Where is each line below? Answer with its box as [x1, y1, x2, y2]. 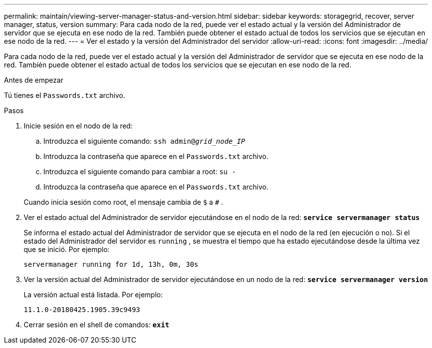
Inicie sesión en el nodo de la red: [24, 122, 133, 130]
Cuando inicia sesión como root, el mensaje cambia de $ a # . [24, 198, 223, 206]
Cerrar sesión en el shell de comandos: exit [24, 320, 170, 329]
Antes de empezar [4, 76, 64, 84]
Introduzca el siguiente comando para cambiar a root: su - [43, 167, 236, 176]
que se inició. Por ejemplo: [24, 245, 110, 253]
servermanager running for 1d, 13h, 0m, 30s [24, 260, 199, 268]
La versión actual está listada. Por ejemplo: [24, 290, 163, 299]
